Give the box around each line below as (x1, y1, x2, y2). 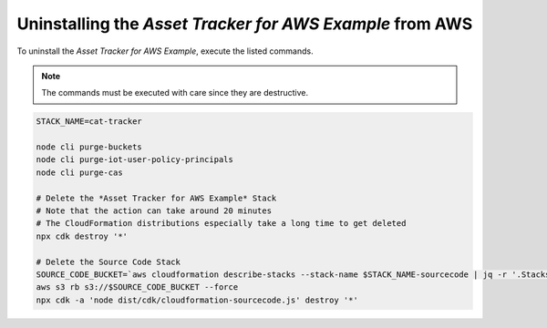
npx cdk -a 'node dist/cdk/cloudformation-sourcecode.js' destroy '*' (36, 294, 359, 305)
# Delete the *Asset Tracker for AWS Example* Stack (36, 192, 277, 203)
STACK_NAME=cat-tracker (36, 117, 143, 127)
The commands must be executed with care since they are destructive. (41, 87, 309, 98)
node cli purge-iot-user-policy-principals (36, 155, 234, 165)
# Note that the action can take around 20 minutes (36, 206, 273, 216)
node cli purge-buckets (36, 142, 143, 152)
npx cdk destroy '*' (36, 231, 128, 241)
